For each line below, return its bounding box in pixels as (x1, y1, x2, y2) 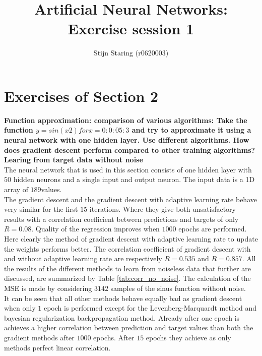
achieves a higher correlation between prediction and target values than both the (4, 322, 253, 333)
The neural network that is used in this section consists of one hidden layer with (4, 164, 252, 174)
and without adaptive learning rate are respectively (4, 253, 162, 264)
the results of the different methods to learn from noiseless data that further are (4, 263, 251, 273)
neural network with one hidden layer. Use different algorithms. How (4, 135, 249, 145)
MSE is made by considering (4, 282, 92, 293)
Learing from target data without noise (4, 154, 143, 165)
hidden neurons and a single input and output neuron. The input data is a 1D (13, 174, 255, 185)
